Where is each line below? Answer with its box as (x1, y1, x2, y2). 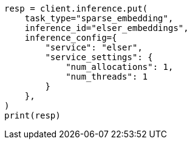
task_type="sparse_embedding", (24, 13, 174, 23)
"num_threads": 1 (66, 72, 148, 81)
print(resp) (4, 111, 61, 120)
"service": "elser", (45, 43, 143, 52)
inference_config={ (24, 33, 117, 43)
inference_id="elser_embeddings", (24, 23, 189, 33)
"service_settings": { (45, 52, 153, 62)
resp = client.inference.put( (4, 4, 148, 13)
